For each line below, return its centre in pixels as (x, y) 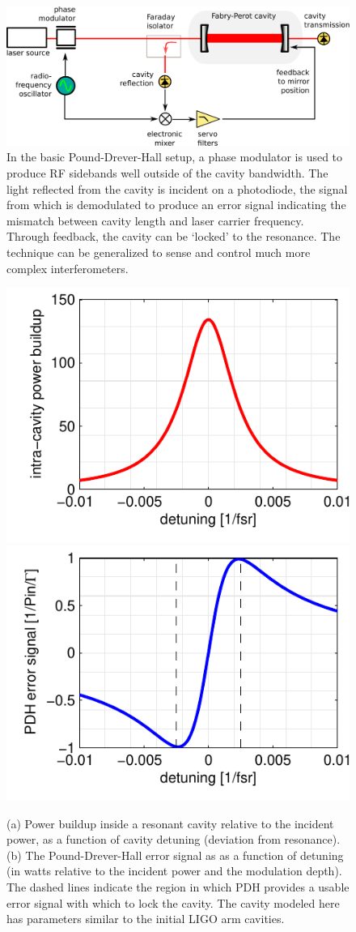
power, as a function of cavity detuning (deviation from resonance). (174, 839)
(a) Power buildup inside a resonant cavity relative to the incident (170, 823)
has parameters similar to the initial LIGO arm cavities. (146, 919)
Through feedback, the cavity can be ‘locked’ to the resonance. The (174, 236)
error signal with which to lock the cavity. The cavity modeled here (173, 902)
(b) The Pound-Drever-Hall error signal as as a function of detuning (175, 855)
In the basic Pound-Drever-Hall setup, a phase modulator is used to (175, 157)
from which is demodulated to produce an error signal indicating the (176, 205)
